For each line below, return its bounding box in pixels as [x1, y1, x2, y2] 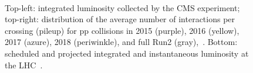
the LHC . [5, 58, 43, 71]
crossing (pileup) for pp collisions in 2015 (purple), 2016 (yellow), [5, 24, 239, 36]
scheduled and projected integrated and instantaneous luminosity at [5, 47, 249, 59]
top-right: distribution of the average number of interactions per [5, 13, 235, 25]
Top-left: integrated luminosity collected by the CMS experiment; [5, 1, 240, 13]
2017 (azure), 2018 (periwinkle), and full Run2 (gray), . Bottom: [5, 36, 238, 48]
